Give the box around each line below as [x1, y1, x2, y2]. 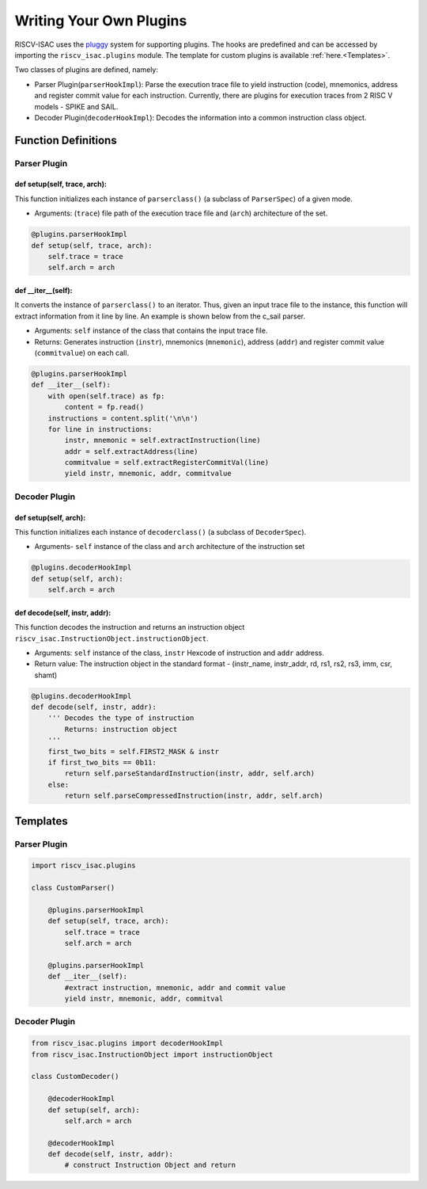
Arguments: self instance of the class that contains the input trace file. [34, 326, 268, 336]
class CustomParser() [31, 883, 115, 893]
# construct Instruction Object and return [64, 1160, 236, 1170]
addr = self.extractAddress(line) [64, 447, 198, 455]
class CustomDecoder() [31, 1072, 119, 1081]
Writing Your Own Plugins [14, 12, 187, 29]
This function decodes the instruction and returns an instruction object [14, 623, 245, 632]
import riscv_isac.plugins [31, 861, 136, 871]
